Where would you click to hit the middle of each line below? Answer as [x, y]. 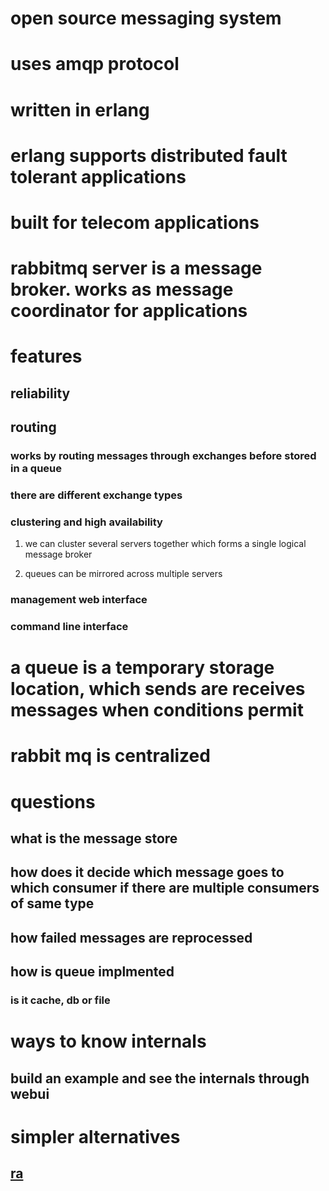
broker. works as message [122, 289]
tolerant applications [98, 176]
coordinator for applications [129, 311]
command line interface [69, 627]
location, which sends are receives [158, 689]
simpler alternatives [95, 1136]
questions [53, 801]
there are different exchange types [96, 495]
